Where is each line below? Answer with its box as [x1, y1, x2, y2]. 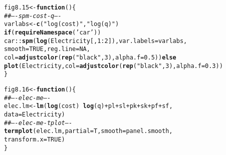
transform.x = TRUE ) [4, 135, 65, 143]
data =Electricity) [4, 110, 65, 118]
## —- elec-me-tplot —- [4, 119, 73, 126]
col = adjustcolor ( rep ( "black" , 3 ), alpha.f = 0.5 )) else [4, 53, 176, 61]
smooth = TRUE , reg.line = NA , [4, 45, 90, 53]
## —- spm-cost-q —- [4, 12, 62, 19]
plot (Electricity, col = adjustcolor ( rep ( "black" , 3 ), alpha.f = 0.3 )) [4, 62, 223, 69]
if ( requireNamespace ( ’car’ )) [4, 28, 101, 36]
